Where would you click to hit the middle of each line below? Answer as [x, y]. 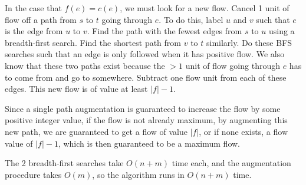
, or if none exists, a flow [243, 131]
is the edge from [34, 31]
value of [19, 143]
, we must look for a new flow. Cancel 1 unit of [205, 8]
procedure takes [33, 174]
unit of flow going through [233, 65]
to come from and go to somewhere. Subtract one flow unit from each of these [146, 77]
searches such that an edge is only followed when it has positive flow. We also [145, 54]
